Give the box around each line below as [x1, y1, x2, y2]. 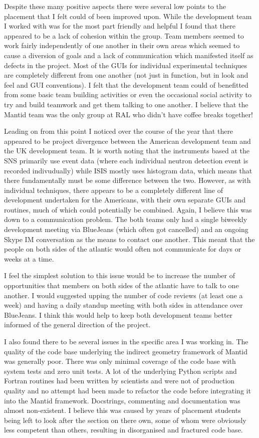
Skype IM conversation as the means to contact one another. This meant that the [4, 234, 255, 244]
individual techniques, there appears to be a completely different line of [4, 184, 223, 195]
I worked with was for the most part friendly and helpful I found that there [4, 21, 235, 31]
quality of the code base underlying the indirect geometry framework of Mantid [4, 346, 248, 356]
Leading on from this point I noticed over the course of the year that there [4, 126, 233, 136]
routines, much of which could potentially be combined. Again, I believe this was [4, 204, 252, 214]
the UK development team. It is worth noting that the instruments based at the [4, 145, 249, 156]
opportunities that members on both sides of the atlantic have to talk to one [4, 280, 239, 291]
